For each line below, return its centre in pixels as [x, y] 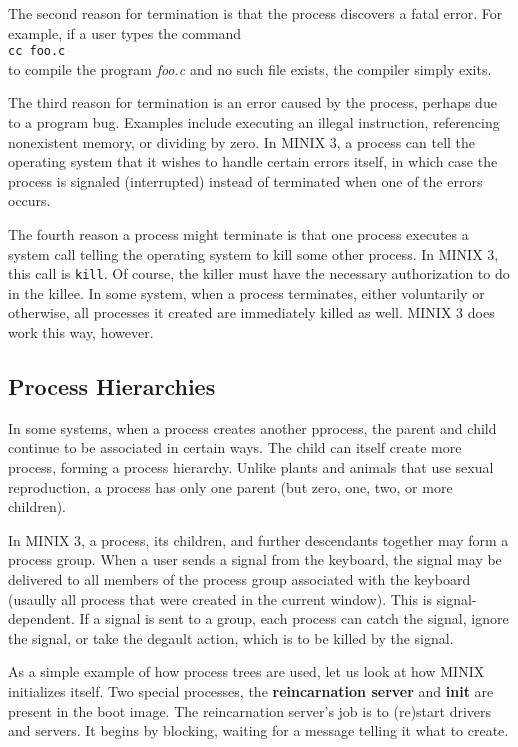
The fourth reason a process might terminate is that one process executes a [238, 234]
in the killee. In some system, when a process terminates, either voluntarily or [246, 292]
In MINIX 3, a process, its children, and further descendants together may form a [258, 539]
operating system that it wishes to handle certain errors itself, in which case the [253, 161]
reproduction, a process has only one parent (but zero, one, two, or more [230, 486]
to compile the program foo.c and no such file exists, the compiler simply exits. [250, 68]
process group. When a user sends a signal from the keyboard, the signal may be [255, 559]
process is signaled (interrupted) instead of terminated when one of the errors [245, 180]
